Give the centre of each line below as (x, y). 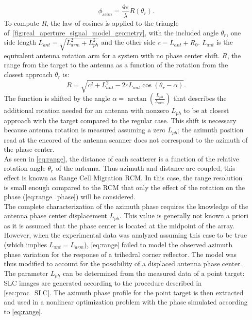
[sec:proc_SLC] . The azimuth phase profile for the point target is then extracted (124, 292)
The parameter (26, 273)
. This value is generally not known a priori (184, 216)
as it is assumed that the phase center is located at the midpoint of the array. (119, 225)
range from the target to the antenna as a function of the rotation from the (116, 65)
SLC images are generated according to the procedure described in (103, 283)
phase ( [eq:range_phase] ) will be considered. (70, 197)
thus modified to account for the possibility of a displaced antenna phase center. (123, 264)
